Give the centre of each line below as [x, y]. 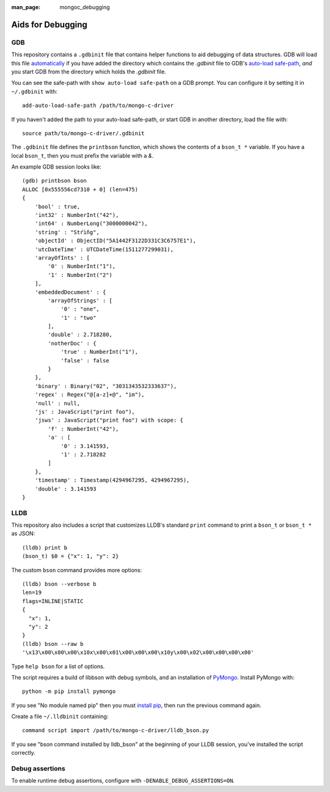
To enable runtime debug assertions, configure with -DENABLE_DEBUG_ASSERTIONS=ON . [123, 781]
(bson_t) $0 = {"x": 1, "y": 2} [71, 556]
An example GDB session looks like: [57, 167]
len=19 [32, 592]
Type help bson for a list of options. [58, 666]
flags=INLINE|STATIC [53, 601]
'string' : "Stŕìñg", [67, 232]
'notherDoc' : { [72, 343]
